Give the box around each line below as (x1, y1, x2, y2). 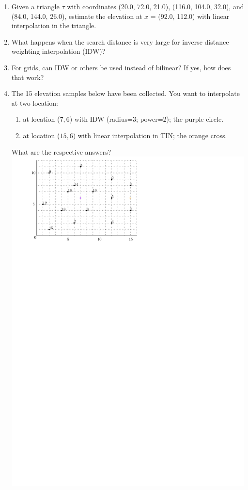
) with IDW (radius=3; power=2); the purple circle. (69, 114, 224, 124)
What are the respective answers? (11, 146, 111, 157)
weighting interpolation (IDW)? (11, 46, 106, 56)
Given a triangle (11, 1, 60, 11)
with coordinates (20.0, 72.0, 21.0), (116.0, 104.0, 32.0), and (67, 1, 244, 11)
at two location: (11, 97, 58, 108)
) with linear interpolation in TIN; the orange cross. (73, 130, 227, 140)
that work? (11, 72, 44, 82)
